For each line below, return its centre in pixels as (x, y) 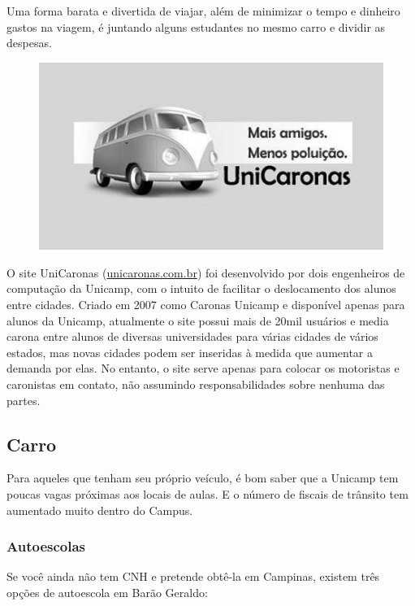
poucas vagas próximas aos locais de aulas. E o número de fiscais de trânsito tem (207, 493)
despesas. (29, 43)
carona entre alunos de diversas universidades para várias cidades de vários (192, 336)
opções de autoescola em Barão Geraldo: (107, 592)
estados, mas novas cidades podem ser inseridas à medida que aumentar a (190, 352)
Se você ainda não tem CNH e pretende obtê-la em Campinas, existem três (193, 576)
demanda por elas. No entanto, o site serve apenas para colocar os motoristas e (203, 368)
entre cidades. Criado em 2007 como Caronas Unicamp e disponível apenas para (206, 304)
